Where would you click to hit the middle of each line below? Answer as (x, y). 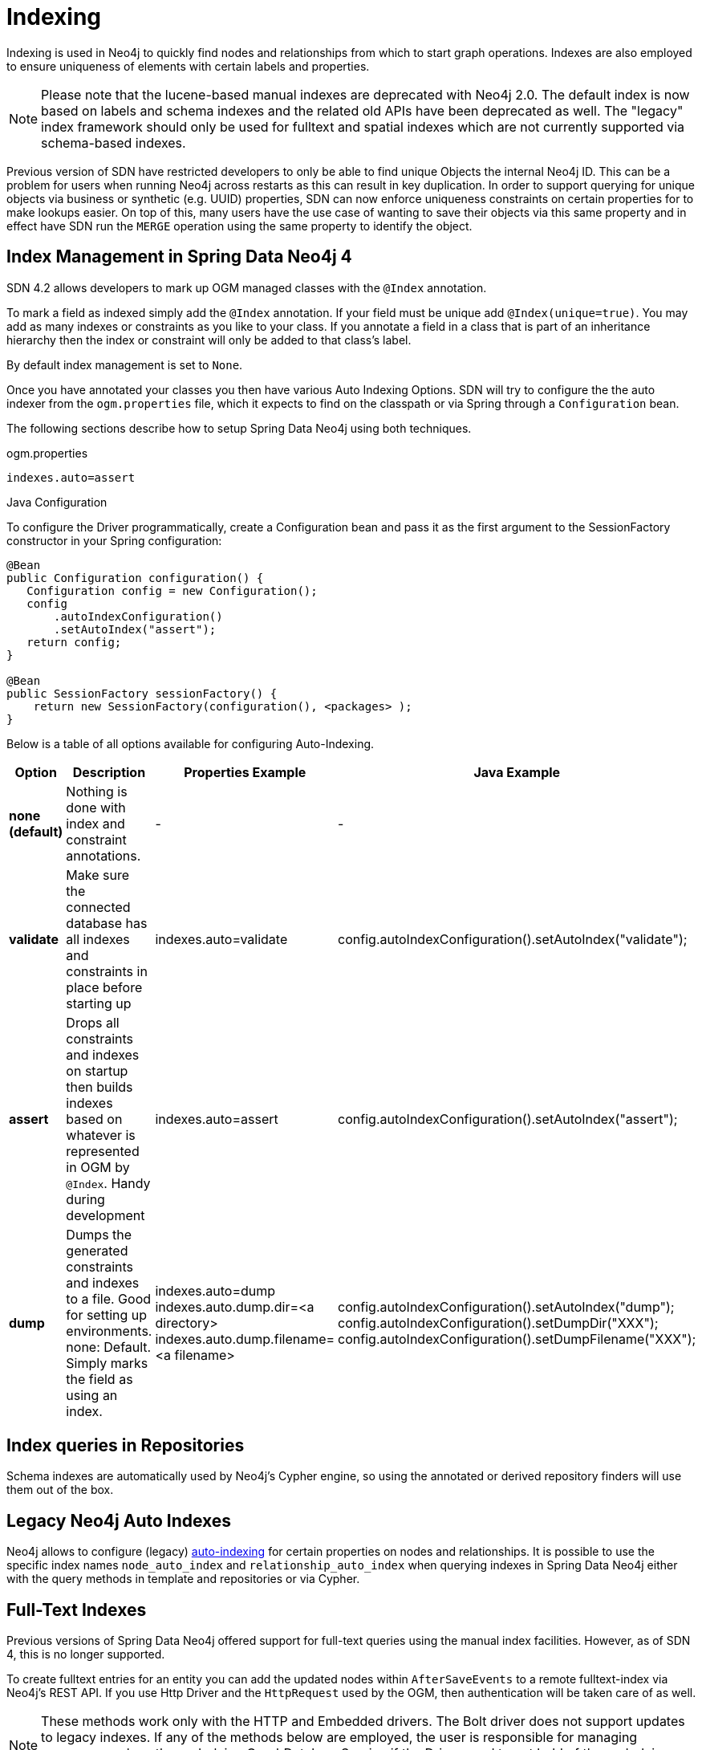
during (85, 1199)
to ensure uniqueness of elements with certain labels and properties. (188, 66)
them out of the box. (60, 1490)
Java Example (517, 772)
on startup (97, 1070)
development (106, 1215)
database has (107, 923)
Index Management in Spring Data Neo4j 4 (179, 257)
